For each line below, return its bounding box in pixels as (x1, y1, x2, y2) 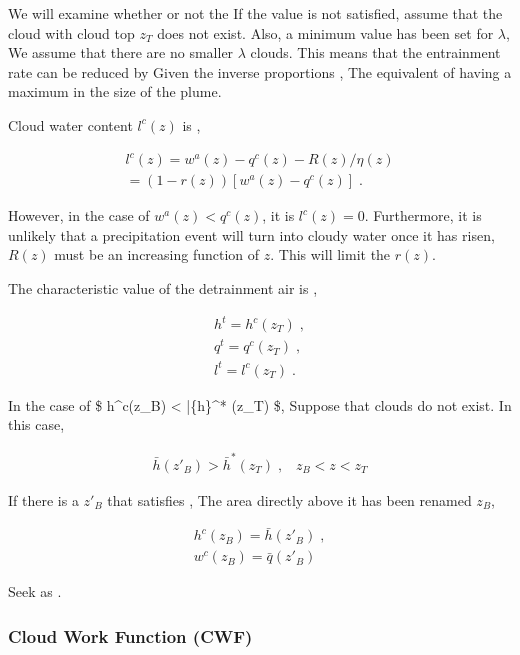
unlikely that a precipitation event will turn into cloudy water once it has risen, (8, 224, 495, 245)
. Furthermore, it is (364, 205, 482, 226)
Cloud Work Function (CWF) (8, 624, 253, 648)
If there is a (8, 489, 79, 510)
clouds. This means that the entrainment (250, 42, 501, 63)
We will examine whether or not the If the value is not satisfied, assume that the (8, 3, 503, 23)
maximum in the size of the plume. (8, 81, 222, 102)
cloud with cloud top (8, 22, 135, 43)
